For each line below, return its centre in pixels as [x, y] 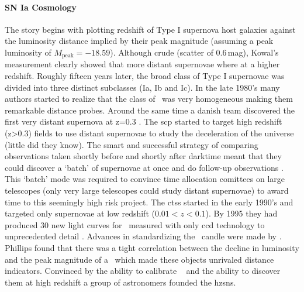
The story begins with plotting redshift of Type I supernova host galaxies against [150, 29]
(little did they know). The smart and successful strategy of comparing [132, 144]
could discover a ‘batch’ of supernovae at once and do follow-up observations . [144, 167]
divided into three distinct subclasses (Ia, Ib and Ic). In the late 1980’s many [142, 87]
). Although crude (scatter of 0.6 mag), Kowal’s [194, 52]
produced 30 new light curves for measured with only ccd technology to [135, 224]
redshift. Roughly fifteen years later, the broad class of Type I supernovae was [145, 76]
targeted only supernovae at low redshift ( [80, 213]
